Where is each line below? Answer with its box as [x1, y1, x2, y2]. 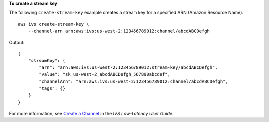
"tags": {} [39, 85, 66, 91]
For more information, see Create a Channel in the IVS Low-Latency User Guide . [9, 111, 174, 117]
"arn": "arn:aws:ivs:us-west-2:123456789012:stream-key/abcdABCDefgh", [39, 64, 218, 70]
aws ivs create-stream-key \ [18, 21, 89, 27]
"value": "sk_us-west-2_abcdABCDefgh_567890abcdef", [39, 72, 170, 77]
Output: [9, 39, 25, 45]
